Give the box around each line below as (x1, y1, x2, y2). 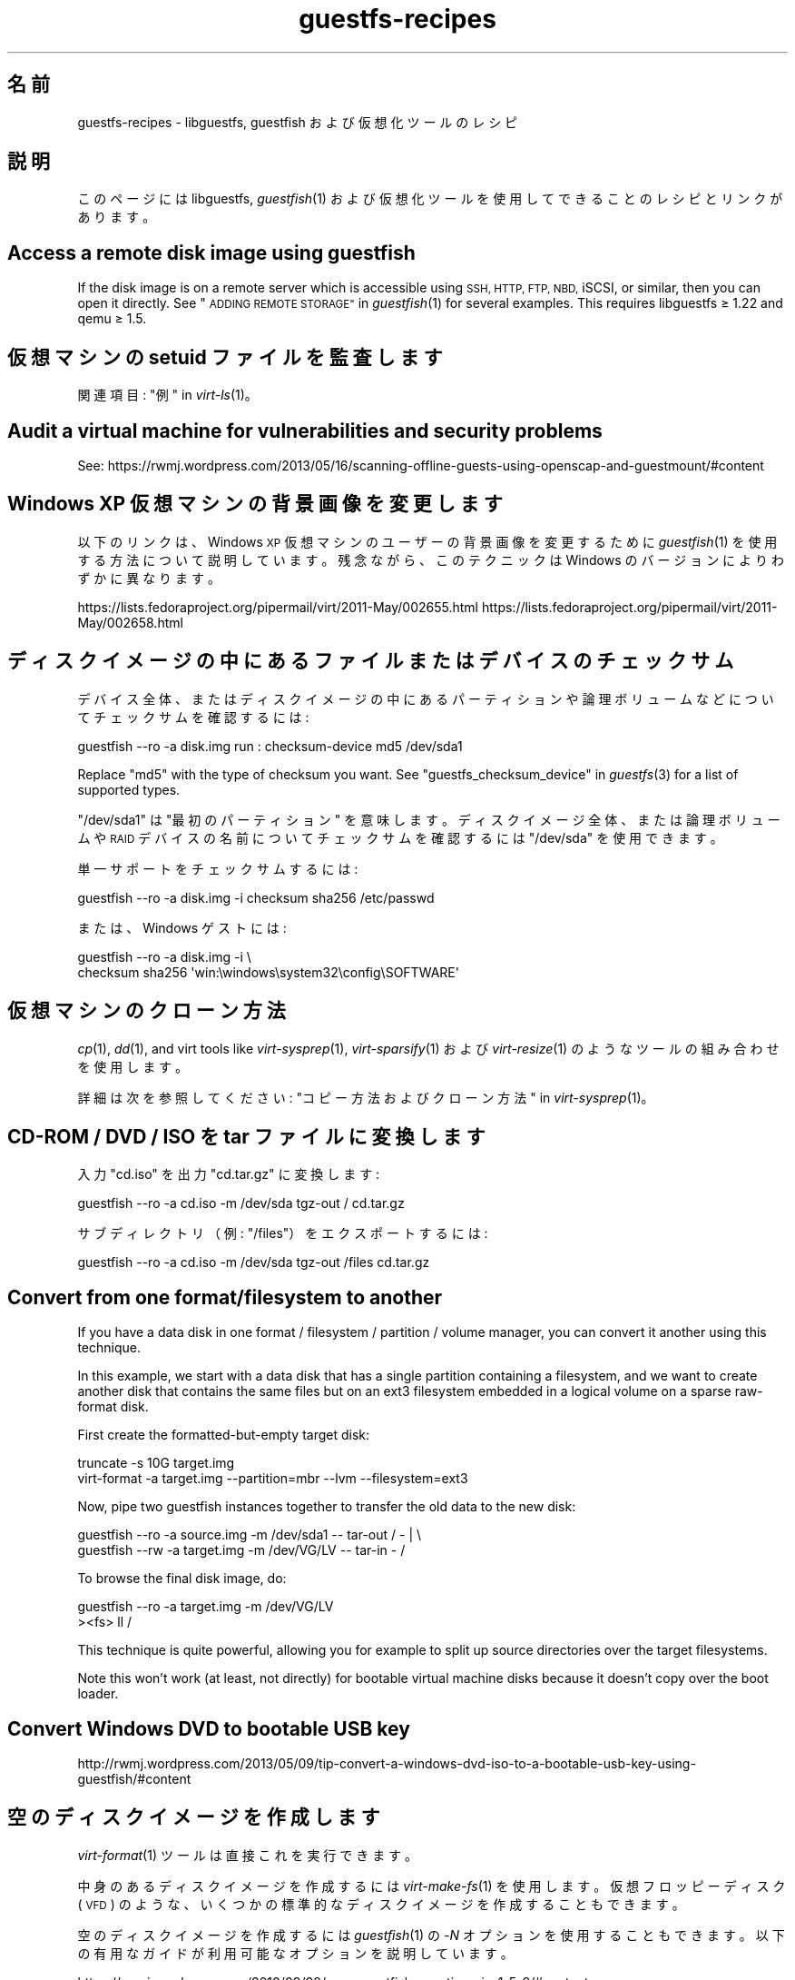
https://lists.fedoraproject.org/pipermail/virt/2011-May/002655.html (77, 599, 479, 615)
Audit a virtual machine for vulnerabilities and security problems (7, 419, 603, 442)
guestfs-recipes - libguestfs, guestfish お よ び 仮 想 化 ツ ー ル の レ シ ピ (77, 114, 518, 130)
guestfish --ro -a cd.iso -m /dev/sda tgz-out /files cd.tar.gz (77, 1254, 430, 1271)
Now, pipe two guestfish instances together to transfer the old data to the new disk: (77, 1499, 576, 1515)
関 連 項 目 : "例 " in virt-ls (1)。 (77, 387, 258, 403)
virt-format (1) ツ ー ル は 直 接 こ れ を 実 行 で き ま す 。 (77, 1846, 417, 1863)
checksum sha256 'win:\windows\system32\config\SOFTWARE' (77, 964, 459, 980)
